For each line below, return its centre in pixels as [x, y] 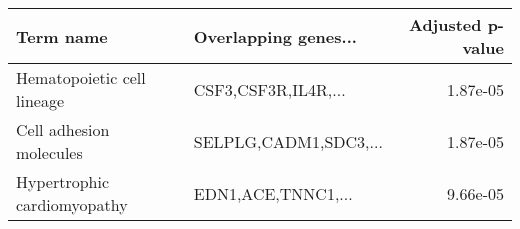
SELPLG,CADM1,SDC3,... [288, 141]
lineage [40, 100]
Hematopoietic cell [81, 77]
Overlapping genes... [275, 36]
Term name [62, 36]
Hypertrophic [63, 181]
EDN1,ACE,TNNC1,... [273, 193]
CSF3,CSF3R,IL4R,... [269, 89]
